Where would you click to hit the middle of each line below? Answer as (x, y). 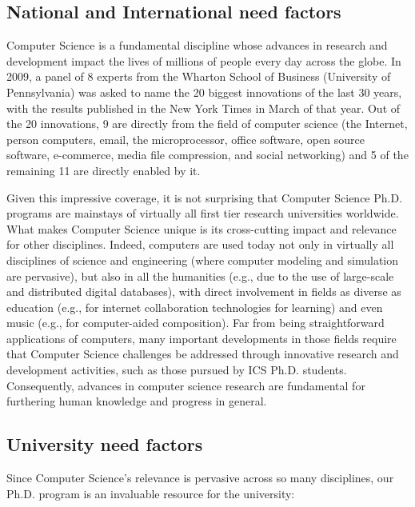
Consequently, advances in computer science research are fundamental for (186, 385)
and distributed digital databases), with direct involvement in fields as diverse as (204, 291)
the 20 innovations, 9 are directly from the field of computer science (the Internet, (207, 124)
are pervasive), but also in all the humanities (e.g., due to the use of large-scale (200, 275)
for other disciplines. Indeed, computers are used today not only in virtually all (200, 244)
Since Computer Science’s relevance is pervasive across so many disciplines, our (200, 478)
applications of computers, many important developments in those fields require (202, 338)
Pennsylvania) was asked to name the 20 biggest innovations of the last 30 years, (204, 92)
